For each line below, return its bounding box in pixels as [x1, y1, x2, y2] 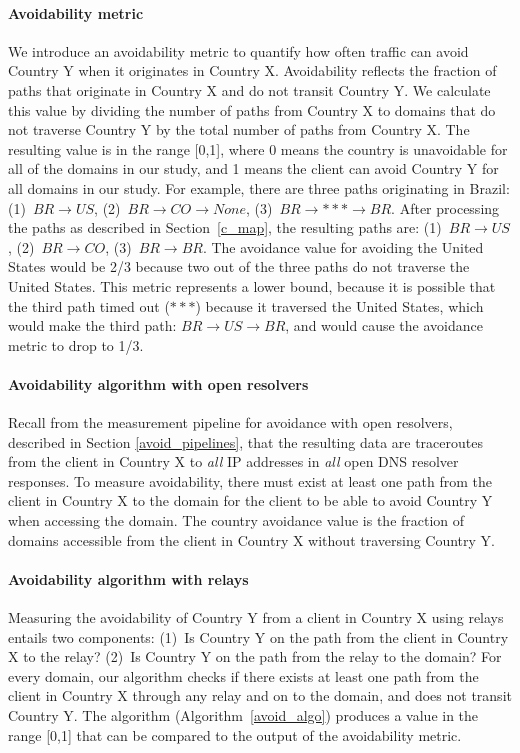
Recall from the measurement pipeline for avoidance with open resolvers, [8, 412, 453, 433]
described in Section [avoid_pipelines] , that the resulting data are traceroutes [8, 431, 483, 452]
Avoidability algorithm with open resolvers [8, 373, 309, 394]
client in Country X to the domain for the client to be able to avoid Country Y [8, 490, 493, 511]
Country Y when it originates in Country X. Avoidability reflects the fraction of [8, 60, 497, 81]
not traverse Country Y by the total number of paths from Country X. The [8, 119, 470, 140]
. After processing [391, 197, 500, 218]
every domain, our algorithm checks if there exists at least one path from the [8, 665, 479, 686]
